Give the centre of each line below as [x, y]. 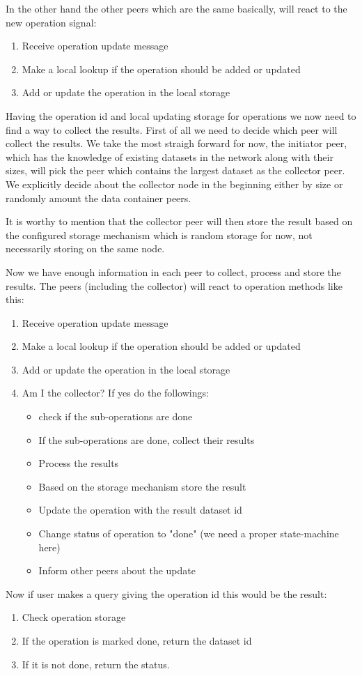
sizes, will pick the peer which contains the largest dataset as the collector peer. [175, 170]
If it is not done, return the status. [96, 664]
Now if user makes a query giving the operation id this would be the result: [166, 593]
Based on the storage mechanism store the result [142, 486]
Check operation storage [74, 617]
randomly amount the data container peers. [99, 198]
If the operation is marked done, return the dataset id [137, 640]
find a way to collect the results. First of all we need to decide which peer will [172, 129]
